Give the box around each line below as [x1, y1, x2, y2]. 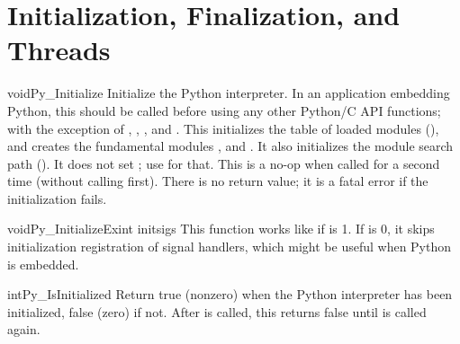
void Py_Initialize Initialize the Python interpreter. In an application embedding [7, 84, 450, 102]
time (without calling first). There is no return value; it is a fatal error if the [7, 172, 428, 190]
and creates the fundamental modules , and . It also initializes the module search [7, 137, 454, 155]
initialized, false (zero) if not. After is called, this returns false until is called [7, 302, 427, 321]
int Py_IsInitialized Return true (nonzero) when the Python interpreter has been [7, 285, 453, 304]
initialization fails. [7, 189, 107, 207]
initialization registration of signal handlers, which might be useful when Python [7, 237, 452, 256]
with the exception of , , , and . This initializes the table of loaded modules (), [7, 119, 439, 137]
